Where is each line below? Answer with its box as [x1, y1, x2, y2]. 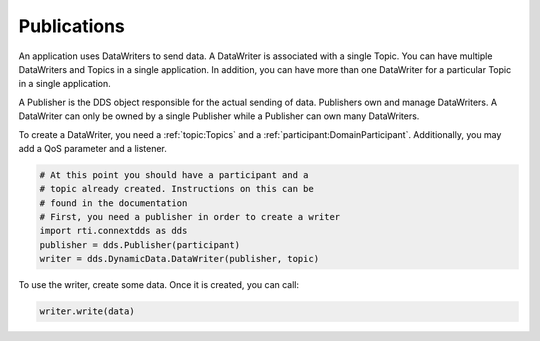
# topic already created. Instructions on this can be [39, 183, 314, 195]
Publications [18, 15, 125, 37]
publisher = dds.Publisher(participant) [39, 239, 240, 250]
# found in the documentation [39, 197, 188, 209]
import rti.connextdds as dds [39, 225, 188, 237]
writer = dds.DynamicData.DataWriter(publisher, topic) [39, 253, 320, 265]
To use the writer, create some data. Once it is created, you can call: [18, 279, 300, 291]
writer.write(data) [39, 306, 135, 317]
